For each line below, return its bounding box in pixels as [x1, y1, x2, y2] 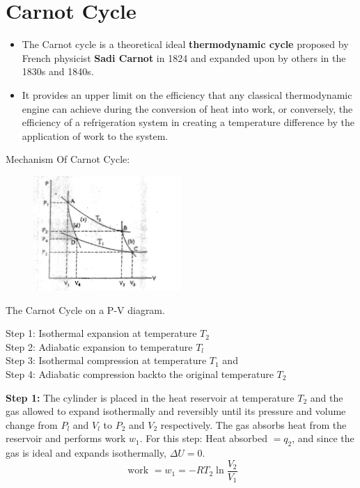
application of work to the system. [22, 128, 169, 143]
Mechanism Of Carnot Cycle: [6, 152, 130, 166]
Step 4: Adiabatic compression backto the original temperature [6, 367, 274, 381]
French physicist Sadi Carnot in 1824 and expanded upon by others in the [22, 50, 346, 65]
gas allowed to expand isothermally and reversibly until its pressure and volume [6, 404, 346, 418]
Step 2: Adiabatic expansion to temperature [6, 339, 193, 354]
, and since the [292, 431, 354, 446]
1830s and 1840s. [22, 64, 94, 79]
